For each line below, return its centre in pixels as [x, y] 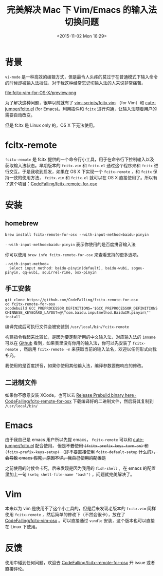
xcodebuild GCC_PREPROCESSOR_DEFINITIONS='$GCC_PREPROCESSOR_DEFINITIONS [81, 308]
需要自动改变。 [20, 115]
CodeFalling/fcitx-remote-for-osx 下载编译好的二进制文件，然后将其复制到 [80, 401]
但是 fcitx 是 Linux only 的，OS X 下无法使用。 [51, 125]
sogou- [138, 268]
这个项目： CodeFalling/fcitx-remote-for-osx [53, 184]
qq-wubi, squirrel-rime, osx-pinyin [60, 272]
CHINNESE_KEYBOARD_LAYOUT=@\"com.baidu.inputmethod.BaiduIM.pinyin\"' [78, 313]
